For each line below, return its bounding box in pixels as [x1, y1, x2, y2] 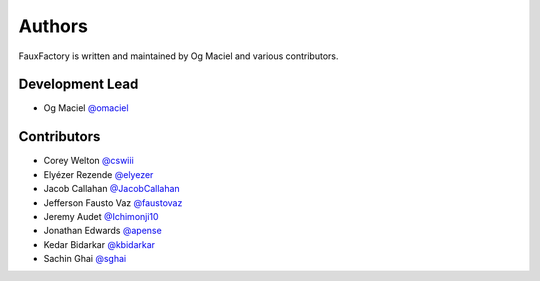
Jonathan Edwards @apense [43, 225, 162, 237]
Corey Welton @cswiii [43, 155, 134, 167]
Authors [18, 15, 89, 37]
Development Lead [18, 76, 139, 93]
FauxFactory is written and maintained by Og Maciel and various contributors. [18, 50, 339, 62]
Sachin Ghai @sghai [43, 253, 127, 265]
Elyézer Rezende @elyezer [43, 168, 154, 180]
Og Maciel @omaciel [43, 102, 129, 114]
